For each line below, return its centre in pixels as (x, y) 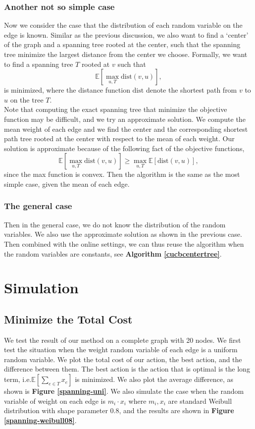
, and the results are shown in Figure (177, 410)
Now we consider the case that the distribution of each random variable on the (123, 25)
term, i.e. (18, 379)
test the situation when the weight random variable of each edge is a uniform (121, 349)
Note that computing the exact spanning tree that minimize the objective (116, 109)
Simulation (41, 288)
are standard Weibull (200, 401)
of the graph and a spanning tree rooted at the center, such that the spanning (122, 44)
